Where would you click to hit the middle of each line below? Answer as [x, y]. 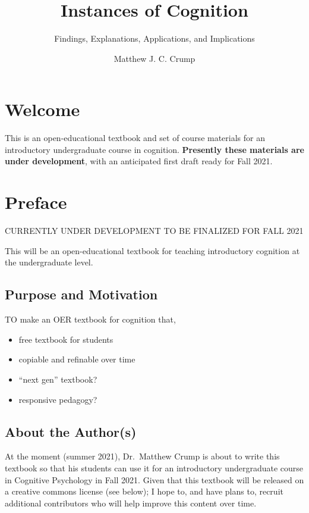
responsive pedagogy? [58, 399]
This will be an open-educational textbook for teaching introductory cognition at [152, 250]
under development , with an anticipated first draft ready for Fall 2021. [139, 161]
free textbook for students [66, 339]
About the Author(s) [71, 431]
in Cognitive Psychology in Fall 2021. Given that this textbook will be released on [154, 479]
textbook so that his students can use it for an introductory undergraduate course [154, 467]
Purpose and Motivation [81, 294]
